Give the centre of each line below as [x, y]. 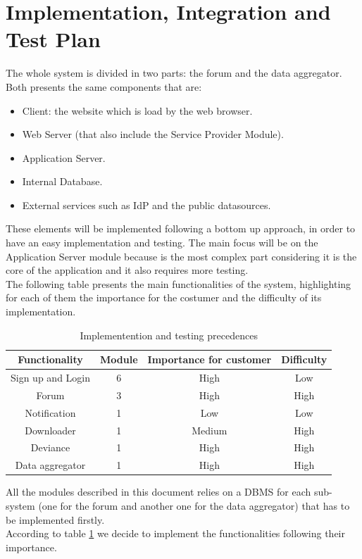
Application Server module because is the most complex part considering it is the [181, 256]
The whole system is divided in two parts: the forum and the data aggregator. [174, 73]
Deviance [50, 447]
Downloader [50, 430]
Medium [210, 430]
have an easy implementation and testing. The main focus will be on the [162, 243]
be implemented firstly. [55, 519]
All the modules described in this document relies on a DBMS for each [158, 492]
